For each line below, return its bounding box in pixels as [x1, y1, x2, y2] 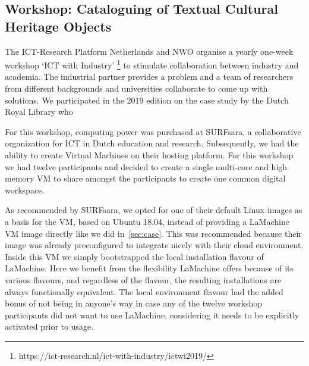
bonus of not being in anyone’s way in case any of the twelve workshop [5, 297, 263, 309]
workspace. [5, 183, 45, 196]
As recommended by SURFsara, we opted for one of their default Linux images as [5, 204, 302, 216]
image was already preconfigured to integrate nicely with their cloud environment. [5, 239, 304, 251]
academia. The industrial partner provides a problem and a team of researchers [5, 70, 294, 83]
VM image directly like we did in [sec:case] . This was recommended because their [5, 227, 302, 239]
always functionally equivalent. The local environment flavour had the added [5, 285, 283, 298]
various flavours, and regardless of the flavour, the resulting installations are [5, 273, 282, 286]
